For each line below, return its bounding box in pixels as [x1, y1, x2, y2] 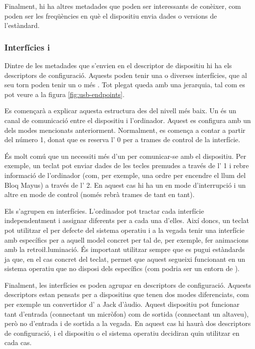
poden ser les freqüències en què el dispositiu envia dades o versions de [4, 10, 217, 21]
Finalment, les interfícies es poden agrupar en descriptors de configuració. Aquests [4, 279, 252, 290]
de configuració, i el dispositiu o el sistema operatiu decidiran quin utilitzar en [4, 327, 240, 338]
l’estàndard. [4, 20, 40, 30]
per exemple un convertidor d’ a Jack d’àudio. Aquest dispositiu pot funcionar [4, 299, 240, 309]
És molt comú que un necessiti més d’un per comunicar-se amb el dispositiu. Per [4, 150, 246, 161]
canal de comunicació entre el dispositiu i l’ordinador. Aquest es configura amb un [4, 115, 251, 125]
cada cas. [4, 337, 32, 348]
